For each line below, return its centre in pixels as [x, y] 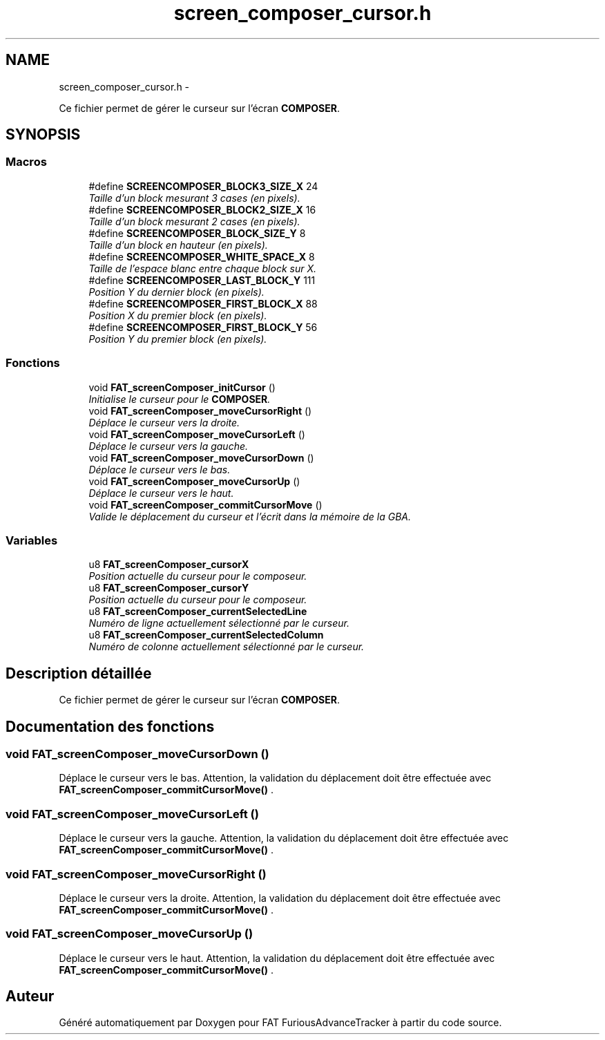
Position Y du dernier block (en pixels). [176, 292]
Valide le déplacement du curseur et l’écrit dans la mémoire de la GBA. [250, 516]
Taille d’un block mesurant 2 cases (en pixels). [194, 221]
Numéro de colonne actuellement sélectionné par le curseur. [227, 647]
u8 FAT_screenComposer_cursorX [169, 565]
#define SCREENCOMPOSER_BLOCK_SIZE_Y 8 [197, 233]
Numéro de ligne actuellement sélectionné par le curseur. [219, 623]
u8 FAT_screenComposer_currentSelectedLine [198, 612]
